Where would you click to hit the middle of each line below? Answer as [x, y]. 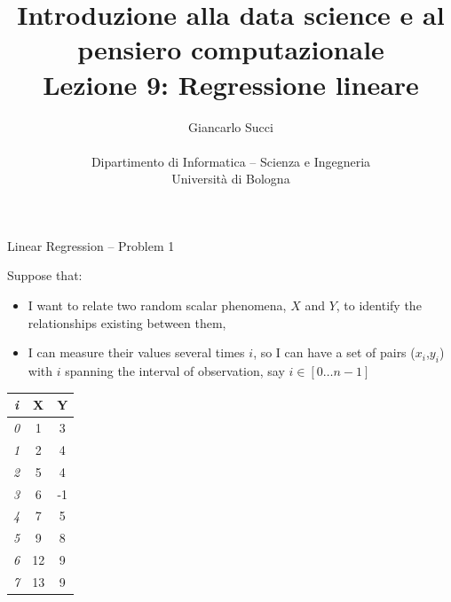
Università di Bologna [231, 179]
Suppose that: [45, 275]
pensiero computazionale [231, 49]
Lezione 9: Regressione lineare [231, 84]
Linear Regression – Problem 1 [91, 245]
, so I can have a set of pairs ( [334, 352]
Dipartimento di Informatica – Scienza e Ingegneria [231, 161]
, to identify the [379, 305]
